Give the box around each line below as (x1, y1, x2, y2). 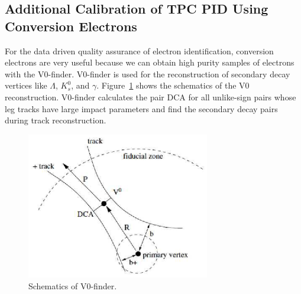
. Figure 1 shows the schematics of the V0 (96, 79, 250, 92)
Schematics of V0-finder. (28, 279, 117, 292)
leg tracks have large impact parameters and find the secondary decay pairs (5, 102, 278, 115)
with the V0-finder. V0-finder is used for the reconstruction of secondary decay (5, 67, 290, 80)
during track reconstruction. (5, 114, 106, 126)
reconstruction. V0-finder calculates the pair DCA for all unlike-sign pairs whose (5, 90, 296, 103)
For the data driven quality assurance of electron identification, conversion (5, 44, 274, 57)
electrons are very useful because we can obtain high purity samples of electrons (5, 56, 294, 68)
